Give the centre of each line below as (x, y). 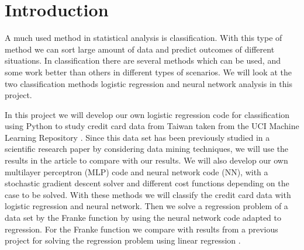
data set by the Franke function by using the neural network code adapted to (143, 218)
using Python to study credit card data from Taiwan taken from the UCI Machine (152, 126)
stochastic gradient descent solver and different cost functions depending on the (147, 183)
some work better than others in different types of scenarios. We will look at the (148, 72)
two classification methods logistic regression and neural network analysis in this (148, 83)
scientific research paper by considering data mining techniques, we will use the (147, 149)
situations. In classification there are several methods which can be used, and (143, 60)
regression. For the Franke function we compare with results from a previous (141, 229)
